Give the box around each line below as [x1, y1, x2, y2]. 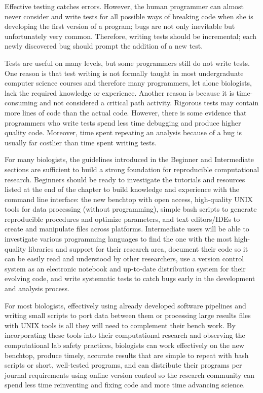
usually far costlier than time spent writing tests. [5, 137, 157, 147]
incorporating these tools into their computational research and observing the [5, 330, 245, 340]
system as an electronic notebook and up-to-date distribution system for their [5, 263, 246, 273]
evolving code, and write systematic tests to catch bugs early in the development [5, 273, 255, 284]
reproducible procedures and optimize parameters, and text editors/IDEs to [5, 213, 240, 224]
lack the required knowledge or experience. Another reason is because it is [5, 87, 234, 98]
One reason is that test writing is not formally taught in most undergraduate [5, 67, 244, 78]
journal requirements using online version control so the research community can [5, 369, 254, 380]
